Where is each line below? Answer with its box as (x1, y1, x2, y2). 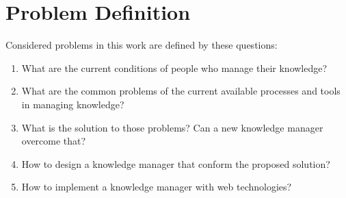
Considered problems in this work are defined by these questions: (5, 38, 278, 52)
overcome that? (21, 134, 86, 148)
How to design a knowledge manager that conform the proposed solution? (21, 156, 330, 171)
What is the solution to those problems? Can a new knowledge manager (21, 120, 323, 134)
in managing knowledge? (21, 97, 124, 111)
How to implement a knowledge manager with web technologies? (21, 180, 292, 194)
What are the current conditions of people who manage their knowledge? (21, 60, 328, 75)
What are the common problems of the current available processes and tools (21, 84, 341, 98)
